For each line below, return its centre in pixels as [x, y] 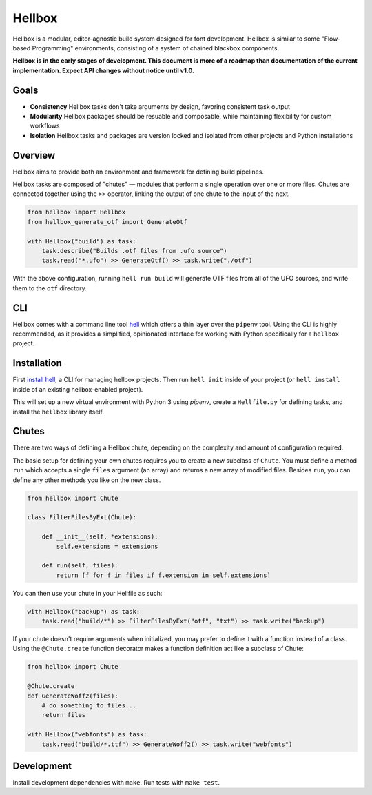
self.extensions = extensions [107, 546]
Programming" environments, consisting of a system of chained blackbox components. [155, 48]
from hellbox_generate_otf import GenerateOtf [107, 222]
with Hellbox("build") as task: [82, 241]
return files [64, 715]
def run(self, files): [80, 566]
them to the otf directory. [50, 288]
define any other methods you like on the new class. [87, 480]
